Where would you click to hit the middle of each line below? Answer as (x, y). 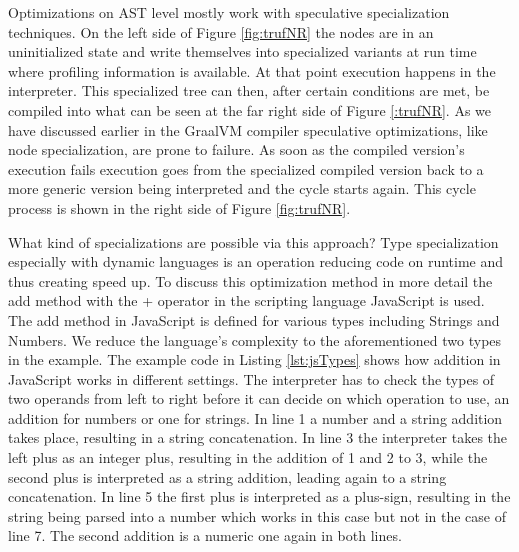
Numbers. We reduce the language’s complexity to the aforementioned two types (255, 339)
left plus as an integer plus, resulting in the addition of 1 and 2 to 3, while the (248, 457)
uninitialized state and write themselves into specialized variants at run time (242, 51)
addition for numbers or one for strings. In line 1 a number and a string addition (255, 417)
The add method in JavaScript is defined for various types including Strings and (254, 319)
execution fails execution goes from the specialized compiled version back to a (246, 168)
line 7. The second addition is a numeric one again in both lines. (205, 535)
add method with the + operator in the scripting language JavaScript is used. (246, 300)
